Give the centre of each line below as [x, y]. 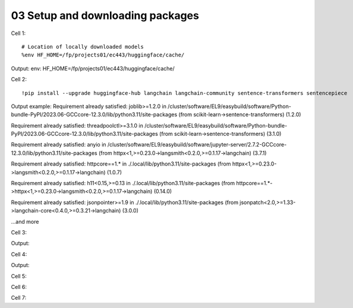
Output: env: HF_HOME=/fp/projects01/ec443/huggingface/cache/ [93, 68]
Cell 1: [18, 33]
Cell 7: [19, 298]
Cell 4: [19, 254]
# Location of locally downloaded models [83, 47]
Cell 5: [19, 276]
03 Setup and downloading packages [105, 15]
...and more [25, 221]
